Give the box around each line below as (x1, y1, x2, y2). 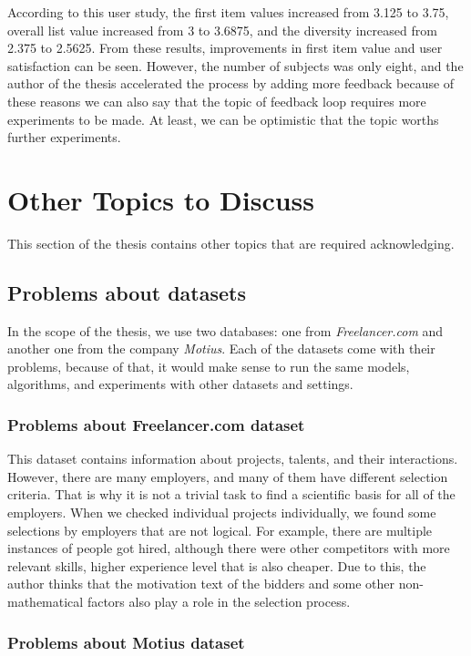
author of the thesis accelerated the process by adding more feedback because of (7, 74, 455, 93)
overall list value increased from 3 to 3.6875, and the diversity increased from (7, 20, 437, 39)
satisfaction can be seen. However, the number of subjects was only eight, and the (7, 56, 464, 75)
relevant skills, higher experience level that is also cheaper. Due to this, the (7, 556, 426, 575)
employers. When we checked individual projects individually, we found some (7, 503, 436, 522)
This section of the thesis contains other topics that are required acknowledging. (7, 233, 455, 252)
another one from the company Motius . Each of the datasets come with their (7, 339, 435, 358)
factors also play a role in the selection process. (87, 592, 351, 611)
